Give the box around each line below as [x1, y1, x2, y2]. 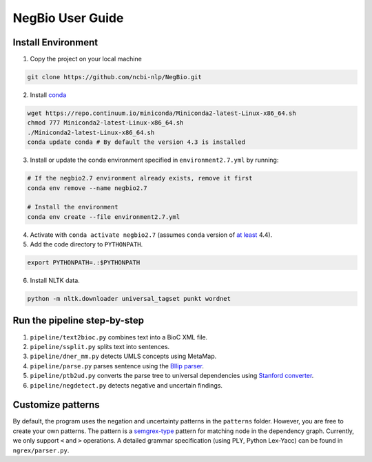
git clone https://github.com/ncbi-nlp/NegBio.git [27, 73, 203, 81]
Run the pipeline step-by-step [12, 315, 145, 326]
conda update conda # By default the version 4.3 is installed [27, 138, 246, 146]
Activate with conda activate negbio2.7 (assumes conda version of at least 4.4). [30, 231, 273, 239]
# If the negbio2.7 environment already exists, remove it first [27, 174, 253, 182]
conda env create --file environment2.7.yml [27, 213, 180, 220]
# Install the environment [27, 203, 118, 211]
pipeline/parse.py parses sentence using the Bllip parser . [30, 361, 205, 370]
